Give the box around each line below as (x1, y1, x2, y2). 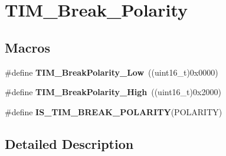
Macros (5, 38, 50, 56)
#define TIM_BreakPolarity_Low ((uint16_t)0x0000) (5, 66, 218, 78)
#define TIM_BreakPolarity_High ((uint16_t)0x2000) (5, 86, 221, 98)
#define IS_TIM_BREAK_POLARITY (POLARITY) (5, 105, 222, 118)
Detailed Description (5, 134, 134, 152)
